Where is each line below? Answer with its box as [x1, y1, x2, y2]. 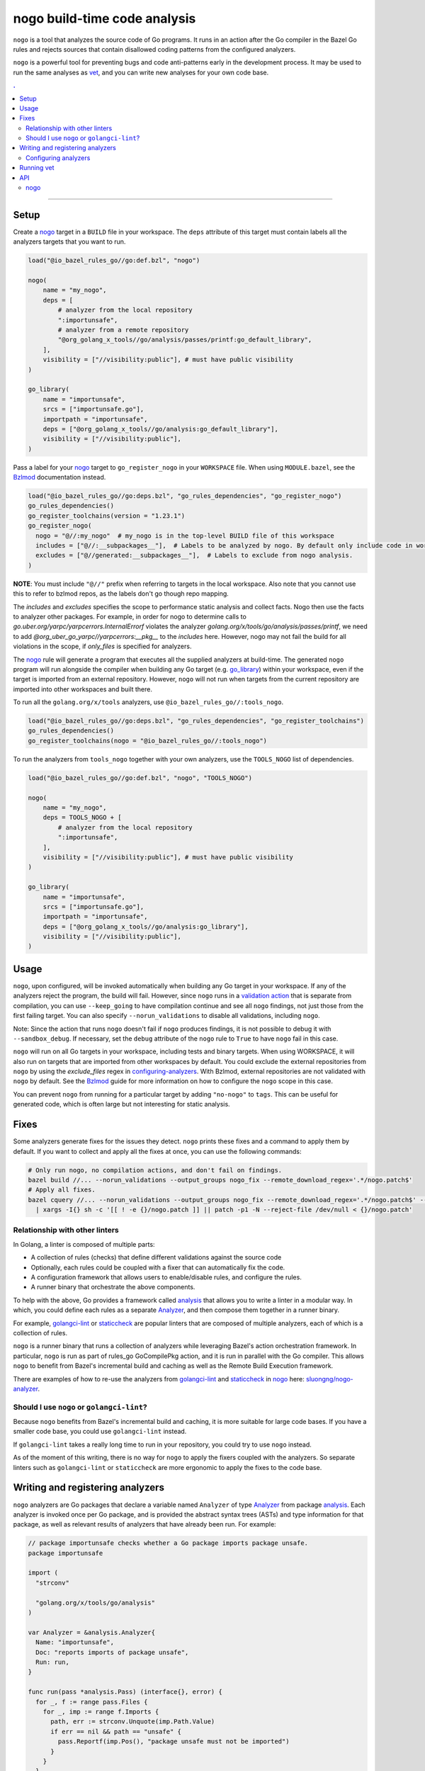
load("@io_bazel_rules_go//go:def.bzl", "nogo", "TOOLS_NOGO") [28, 774, 253, 782]
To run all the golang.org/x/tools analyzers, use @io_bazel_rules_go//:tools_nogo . [13, 698, 283, 706]
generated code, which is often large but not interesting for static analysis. [13, 1100, 230, 1109]
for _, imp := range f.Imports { [42, 1707, 159, 1716]
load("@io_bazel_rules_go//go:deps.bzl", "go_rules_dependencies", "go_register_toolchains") [28, 717, 365, 725]
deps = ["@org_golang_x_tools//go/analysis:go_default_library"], [42, 425, 279, 433]
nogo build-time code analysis [13, 11, 196, 26]
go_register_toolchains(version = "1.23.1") [28, 511, 186, 520]
